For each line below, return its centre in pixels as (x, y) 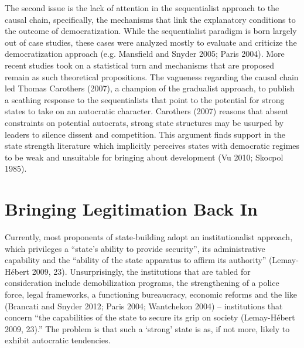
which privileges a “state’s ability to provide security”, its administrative (135, 248)
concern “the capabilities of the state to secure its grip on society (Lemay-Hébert (150, 317)
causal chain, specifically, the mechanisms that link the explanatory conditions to (150, 19)
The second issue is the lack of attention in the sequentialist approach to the (142, 8)
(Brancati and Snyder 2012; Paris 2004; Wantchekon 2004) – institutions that (144, 306)
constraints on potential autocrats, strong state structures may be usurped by (144, 122)
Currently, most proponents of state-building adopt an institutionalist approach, (149, 237)
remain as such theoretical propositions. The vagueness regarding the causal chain (152, 76)
